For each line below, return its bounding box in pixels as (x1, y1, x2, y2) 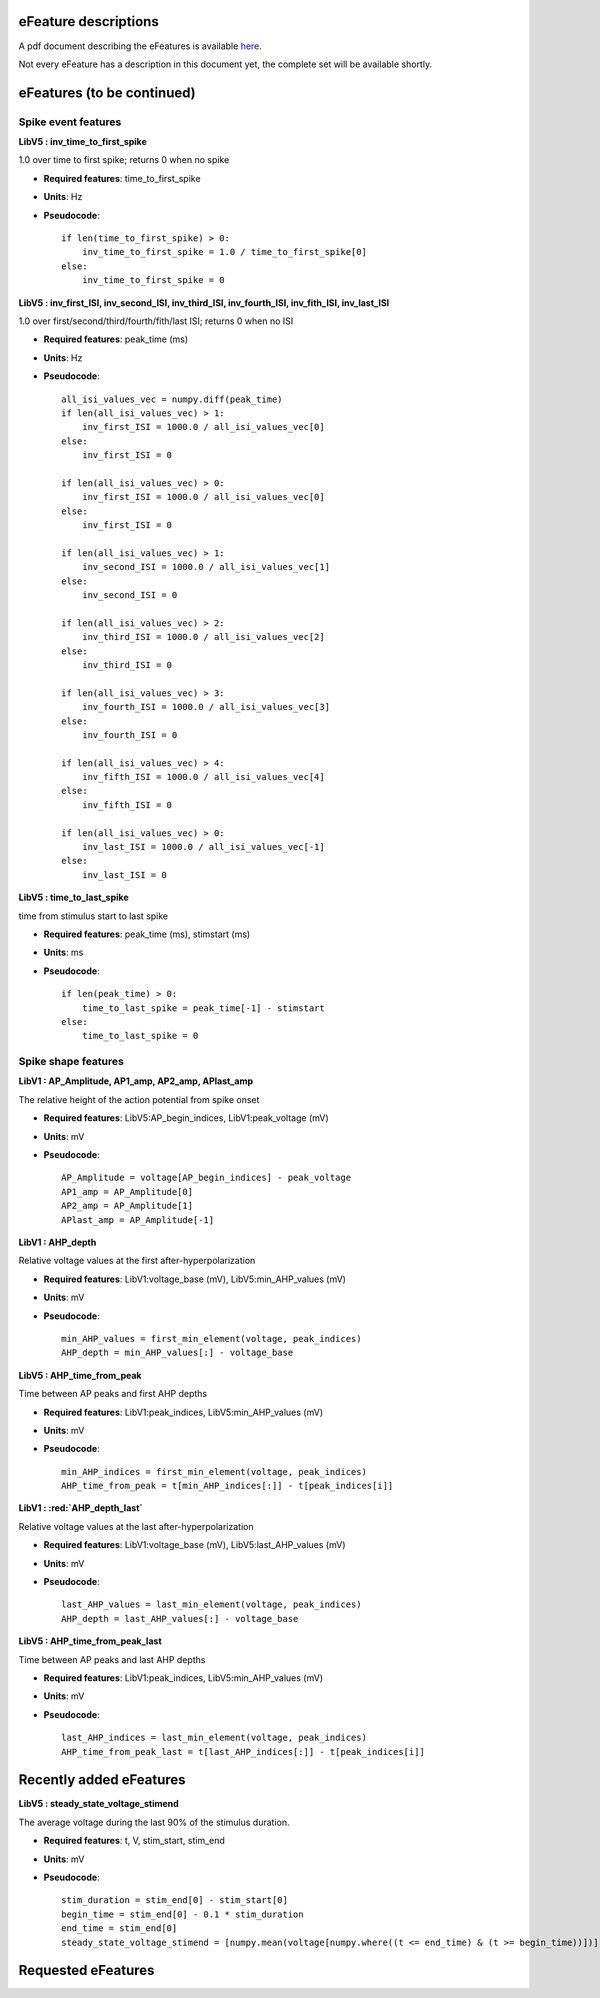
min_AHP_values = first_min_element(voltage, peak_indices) (61, 1333, 362, 1344)
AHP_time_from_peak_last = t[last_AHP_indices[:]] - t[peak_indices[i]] (61, 1746, 425, 1757)
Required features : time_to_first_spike (43, 172, 201, 184)
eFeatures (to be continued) (18, 84, 197, 101)
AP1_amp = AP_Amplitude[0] (61, 1186, 194, 1197)
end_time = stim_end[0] (61, 1923, 178, 1934)
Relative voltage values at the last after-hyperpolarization (18, 1520, 254, 1532)
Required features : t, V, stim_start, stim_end (43, 1835, 225, 1847)
